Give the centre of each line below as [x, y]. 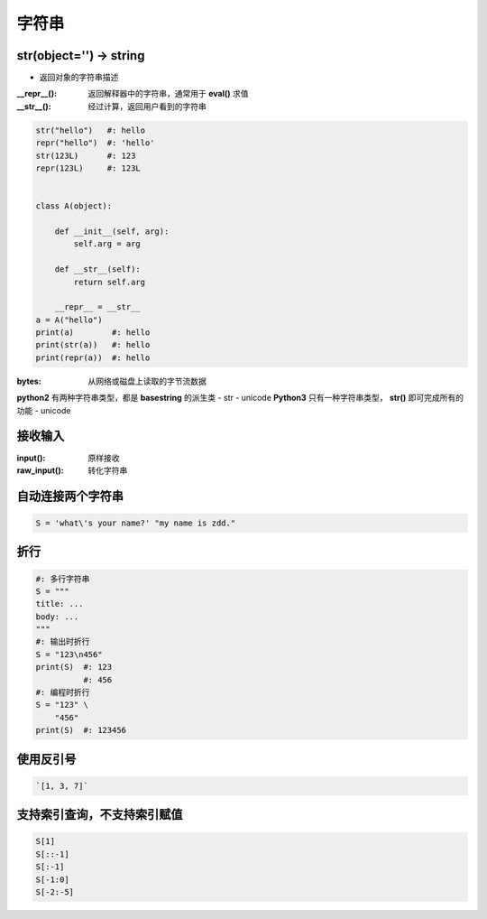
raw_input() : [40, 470]
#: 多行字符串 [63, 579]
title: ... [60, 604]
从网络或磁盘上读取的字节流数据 [147, 381]
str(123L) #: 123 [86, 155]
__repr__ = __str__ [98, 307]
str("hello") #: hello [91, 130]
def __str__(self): [98, 269]
